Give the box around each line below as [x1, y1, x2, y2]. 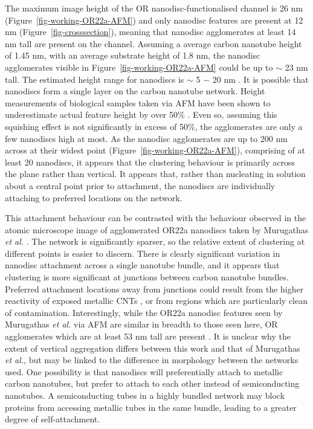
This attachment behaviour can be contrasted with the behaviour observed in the [5, 211, 306, 224]
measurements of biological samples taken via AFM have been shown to [5, 96, 271, 109]
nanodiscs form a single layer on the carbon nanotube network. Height [5, 85, 265, 97]
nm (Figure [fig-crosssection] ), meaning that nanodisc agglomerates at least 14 [5, 25, 296, 38]
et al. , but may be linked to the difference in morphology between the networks [5, 353, 298, 366]
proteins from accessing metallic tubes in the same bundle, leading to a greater [5, 401, 297, 413]
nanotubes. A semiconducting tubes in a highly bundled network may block [5, 389, 285, 401]
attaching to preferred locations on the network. [5, 191, 182, 204]
